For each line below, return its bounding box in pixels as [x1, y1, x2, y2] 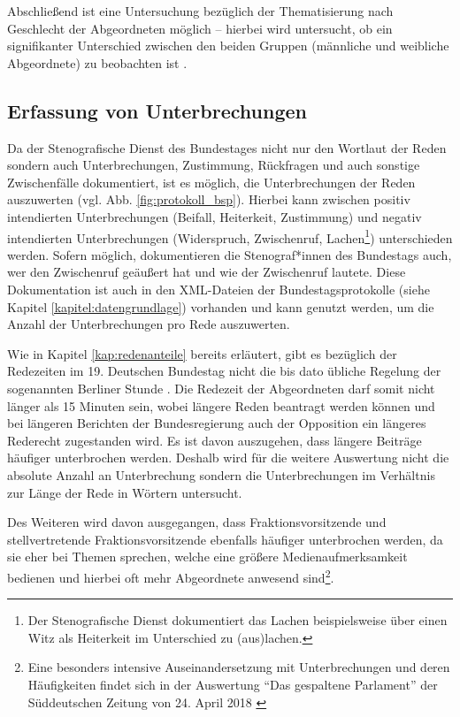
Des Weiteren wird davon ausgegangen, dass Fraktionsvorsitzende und [7, 513, 387, 531]
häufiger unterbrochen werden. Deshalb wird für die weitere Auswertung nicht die [7, 448, 449, 467]
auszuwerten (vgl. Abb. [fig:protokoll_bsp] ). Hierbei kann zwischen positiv [7, 190, 410, 209]
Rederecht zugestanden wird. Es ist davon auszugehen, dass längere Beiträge [7, 431, 422, 449]
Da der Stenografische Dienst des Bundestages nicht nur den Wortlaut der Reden [7, 138, 447, 156]
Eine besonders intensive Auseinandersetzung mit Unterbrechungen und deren [27, 658, 450, 676]
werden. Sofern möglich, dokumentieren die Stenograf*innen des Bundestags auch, [7, 245, 452, 263]
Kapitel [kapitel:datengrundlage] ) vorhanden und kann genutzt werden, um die [7, 297, 434, 316]
